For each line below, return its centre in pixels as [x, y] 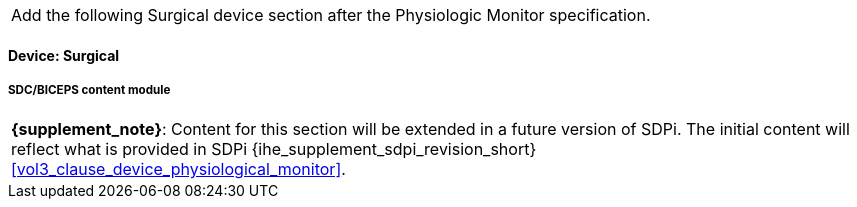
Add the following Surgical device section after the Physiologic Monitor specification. [331, 15]
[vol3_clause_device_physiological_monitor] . [178, 169]
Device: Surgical [64, 55]
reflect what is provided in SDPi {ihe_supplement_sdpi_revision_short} [274, 149]
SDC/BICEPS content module [89, 90]
